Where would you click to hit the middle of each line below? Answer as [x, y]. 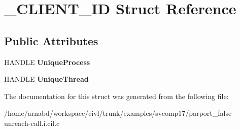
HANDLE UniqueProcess [47, 62]
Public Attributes [51, 40]
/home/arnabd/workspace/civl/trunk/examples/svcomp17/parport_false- [119, 113]
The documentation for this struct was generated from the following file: [116, 96]
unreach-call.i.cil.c [32, 123]
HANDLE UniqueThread [46, 79]
